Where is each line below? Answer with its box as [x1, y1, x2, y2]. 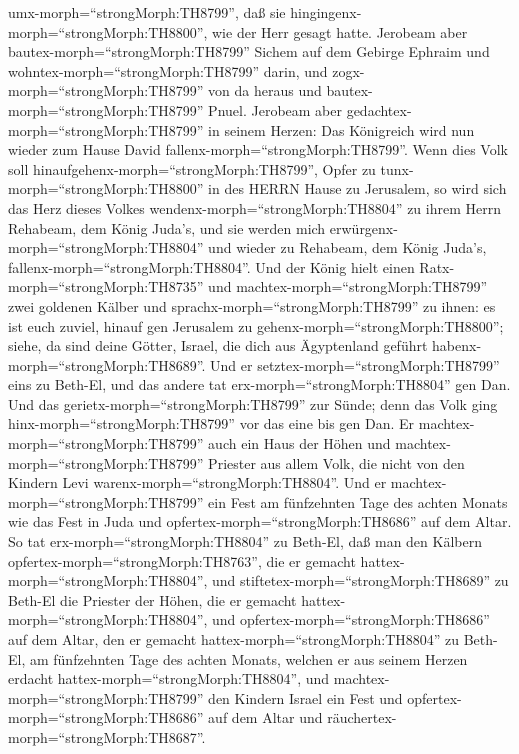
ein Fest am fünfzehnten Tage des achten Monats [208, 491, 508, 512]
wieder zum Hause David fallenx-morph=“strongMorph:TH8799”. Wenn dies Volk [8, 139, 508, 160]
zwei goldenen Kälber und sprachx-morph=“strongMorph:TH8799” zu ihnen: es [8, 295, 496, 316]
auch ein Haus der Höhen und [208, 433, 391, 454]
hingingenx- [290, 2, 362, 22]
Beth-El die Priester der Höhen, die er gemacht [8, 589, 297, 610]
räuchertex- [327, 707, 397, 728]
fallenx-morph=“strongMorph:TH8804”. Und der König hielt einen [8, 256, 415, 277]
